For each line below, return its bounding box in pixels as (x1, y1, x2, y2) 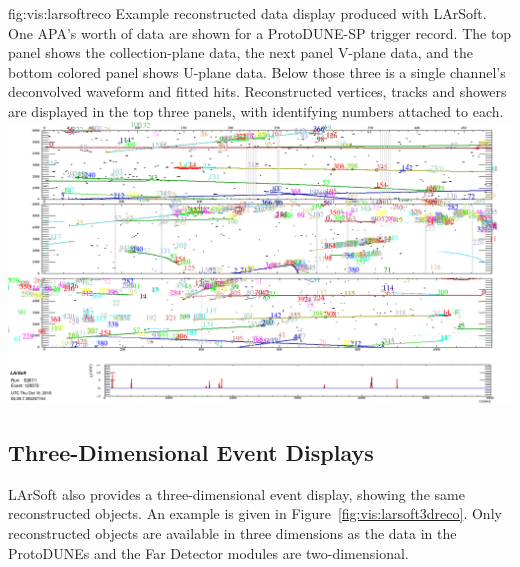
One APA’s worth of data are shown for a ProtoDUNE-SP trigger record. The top (8, 22, 512, 43)
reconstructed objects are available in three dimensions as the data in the (8, 523, 457, 544)
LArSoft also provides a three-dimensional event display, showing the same (8, 483, 465, 504)
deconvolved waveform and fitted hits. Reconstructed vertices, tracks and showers (8, 81, 507, 102)
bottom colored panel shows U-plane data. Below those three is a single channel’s (8, 61, 506, 82)
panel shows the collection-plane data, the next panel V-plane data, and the (8, 42, 473, 63)
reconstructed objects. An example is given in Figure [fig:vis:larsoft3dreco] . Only (8, 503, 502, 524)
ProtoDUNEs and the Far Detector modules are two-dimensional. (8, 542, 409, 563)
